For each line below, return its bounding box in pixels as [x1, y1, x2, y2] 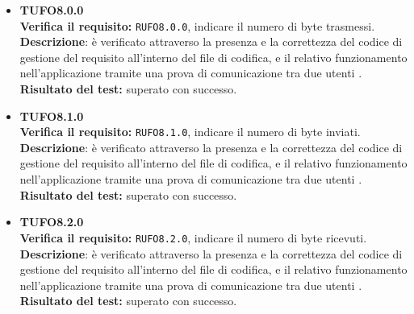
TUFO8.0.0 [19, 2, 84, 18]
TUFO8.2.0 [19, 213, 84, 230]
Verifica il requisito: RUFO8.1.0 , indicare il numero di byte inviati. [19, 123, 361, 140]
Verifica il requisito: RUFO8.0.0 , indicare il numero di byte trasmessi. [19, 17, 375, 34]
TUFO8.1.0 [19, 107, 84, 124]
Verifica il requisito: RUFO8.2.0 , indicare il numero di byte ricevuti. [19, 229, 367, 246]
